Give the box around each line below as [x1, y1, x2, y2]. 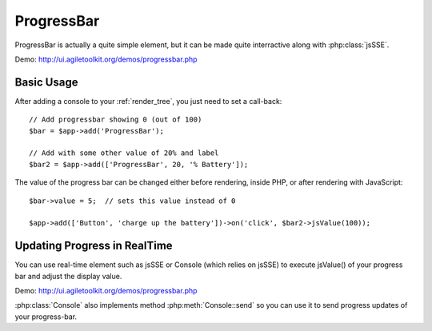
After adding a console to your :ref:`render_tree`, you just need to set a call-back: [14, 96, 282, 106]
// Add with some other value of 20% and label [29, 149, 219, 158]
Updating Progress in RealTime [14, 239, 173, 253]
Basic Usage [14, 75, 78, 89]
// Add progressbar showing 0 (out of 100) [29, 115, 202, 124]
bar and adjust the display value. [14, 271, 122, 281]
